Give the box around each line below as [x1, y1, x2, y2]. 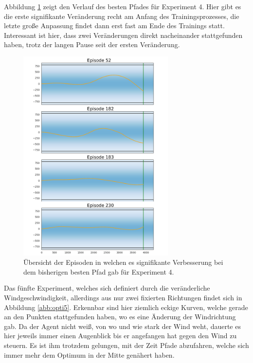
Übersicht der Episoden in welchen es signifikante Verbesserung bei [23, 257, 223, 267]
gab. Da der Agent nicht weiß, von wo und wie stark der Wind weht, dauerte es [4, 321, 241, 331]
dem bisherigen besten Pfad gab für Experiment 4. [23, 266, 174, 277]
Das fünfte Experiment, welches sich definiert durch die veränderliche [4, 283, 210, 293]
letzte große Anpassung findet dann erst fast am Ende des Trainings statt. [4, 20, 225, 31]
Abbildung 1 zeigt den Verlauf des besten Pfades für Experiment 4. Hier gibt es [4, 1, 241, 11]
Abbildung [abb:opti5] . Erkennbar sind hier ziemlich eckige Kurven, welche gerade [4, 302, 248, 312]
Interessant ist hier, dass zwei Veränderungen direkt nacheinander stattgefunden [4, 30, 243, 40]
